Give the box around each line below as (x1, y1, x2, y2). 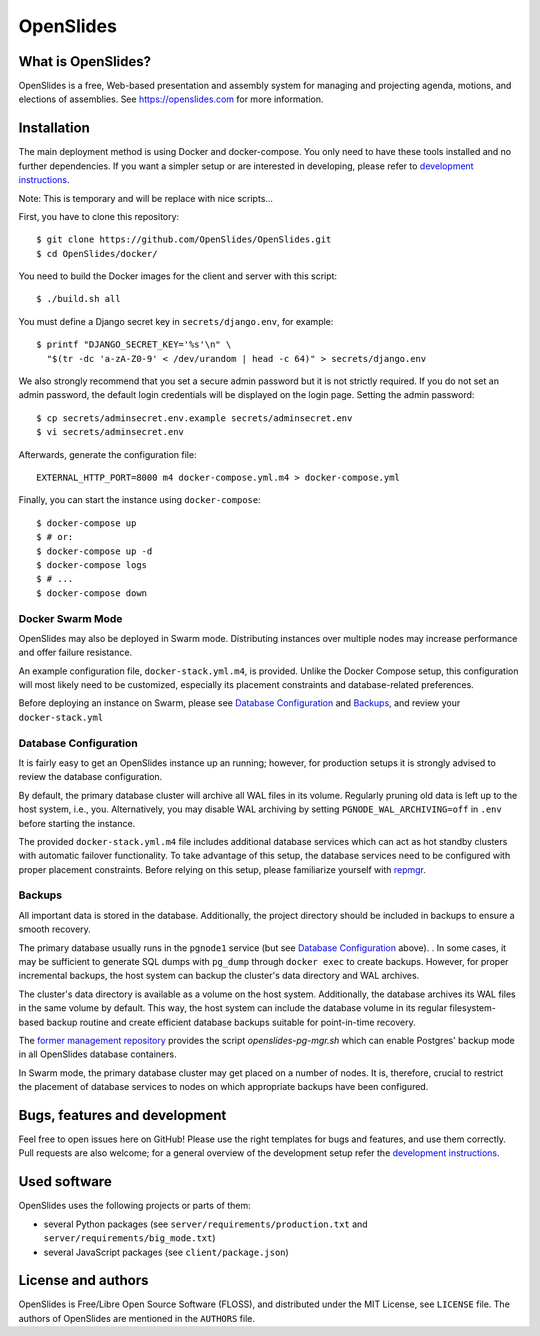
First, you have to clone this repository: (18, 210, 180, 222)
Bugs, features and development (18, 1106, 227, 1124)
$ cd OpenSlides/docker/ (36, 248, 158, 259)
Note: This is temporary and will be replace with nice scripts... (18, 192, 274, 204)
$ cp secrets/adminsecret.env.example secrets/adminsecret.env (36, 412, 353, 424)
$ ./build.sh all (36, 293, 121, 305)
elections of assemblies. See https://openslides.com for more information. (18, 93, 324, 105)
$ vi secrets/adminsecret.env (36, 426, 185, 438)
